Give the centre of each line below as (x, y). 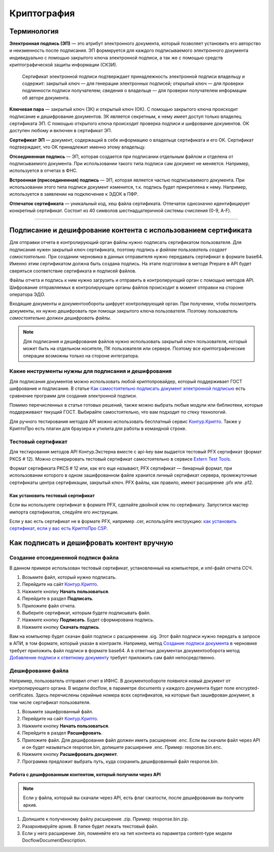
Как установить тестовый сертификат (52, 495)
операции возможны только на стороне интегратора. (81, 355)
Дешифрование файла (39, 671)
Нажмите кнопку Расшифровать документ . (70, 754)
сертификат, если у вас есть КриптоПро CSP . (59, 528)
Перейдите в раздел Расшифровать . (62, 733)
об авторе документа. (46, 98)
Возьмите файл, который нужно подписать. (69, 577)
